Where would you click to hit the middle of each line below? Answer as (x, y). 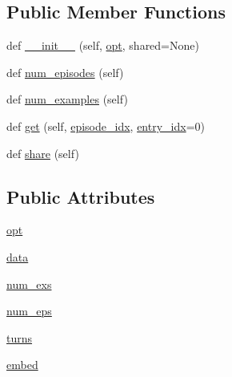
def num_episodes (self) (65, 72)
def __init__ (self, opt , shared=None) (103, 45)
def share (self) (43, 153)
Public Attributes (81, 196)
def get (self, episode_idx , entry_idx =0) (106, 126)
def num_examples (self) (67, 99)
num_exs (29, 284)
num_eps (29, 311)
